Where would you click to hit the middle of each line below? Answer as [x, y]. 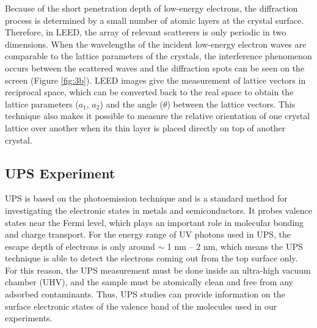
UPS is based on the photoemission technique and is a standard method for [146, 198]
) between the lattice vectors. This [231, 104]
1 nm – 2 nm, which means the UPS [235, 246]
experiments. [29, 318]
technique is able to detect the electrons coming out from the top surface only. [151, 258]
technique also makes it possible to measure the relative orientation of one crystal [158, 116]
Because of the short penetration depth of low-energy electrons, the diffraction [151, 8]
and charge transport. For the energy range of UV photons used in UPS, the [148, 234]
